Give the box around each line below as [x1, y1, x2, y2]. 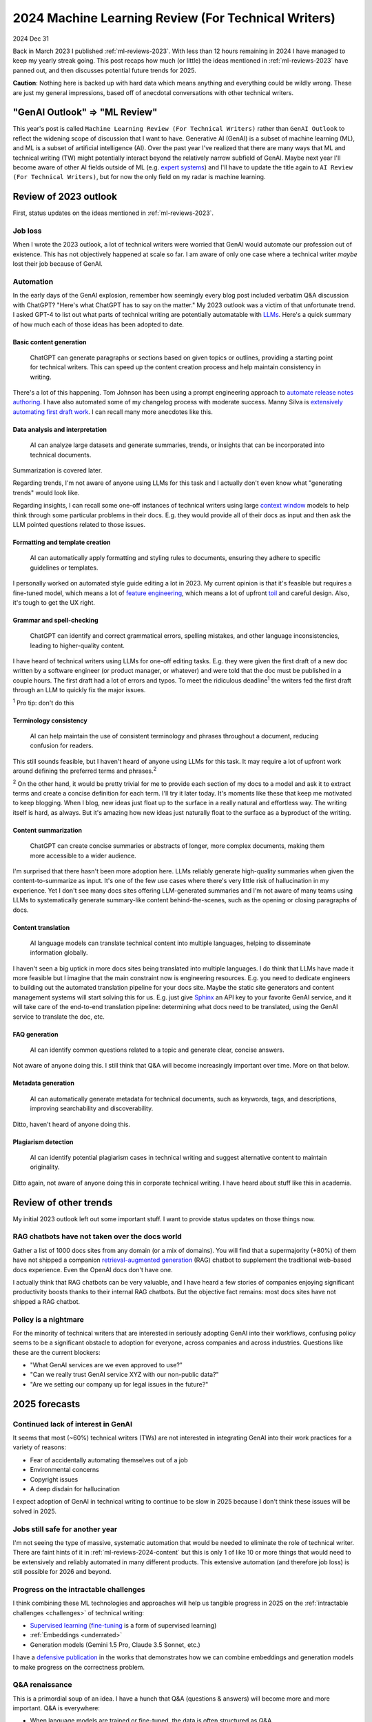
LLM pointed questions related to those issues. [12, 520, 146, 528]
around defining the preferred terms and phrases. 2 [12, 765, 157, 775]
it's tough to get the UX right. [12, 598, 96, 606]
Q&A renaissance [12, 1680, 72, 1690]
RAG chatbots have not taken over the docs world [12, 1232, 182, 1241]
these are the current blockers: [12, 1348, 101, 1356]
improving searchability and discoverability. [30, 1104, 154, 1112]
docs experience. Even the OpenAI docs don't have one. [12, 1265, 174, 1274]
